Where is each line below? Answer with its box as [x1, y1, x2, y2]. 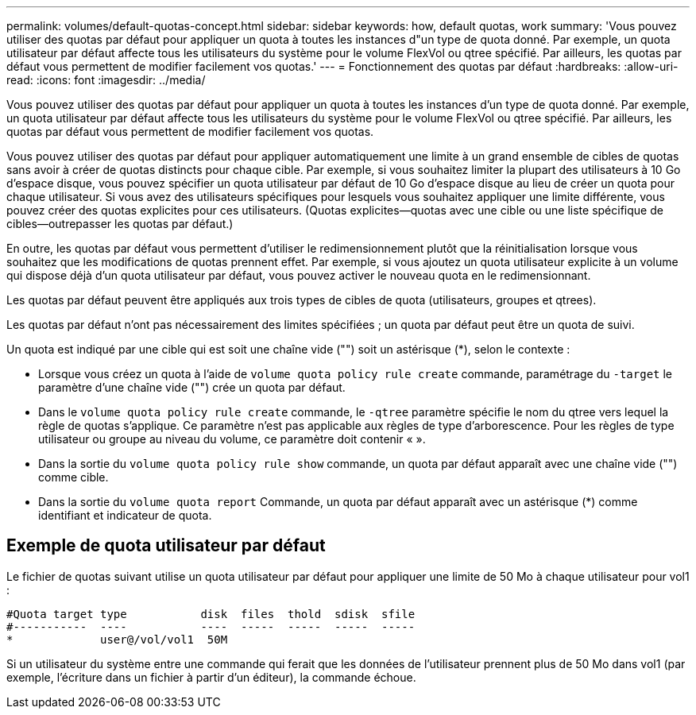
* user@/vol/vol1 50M [6, 632, 228, 646]
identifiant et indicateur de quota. [38, 508, 212, 522]
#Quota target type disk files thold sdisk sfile [6, 607, 416, 620]
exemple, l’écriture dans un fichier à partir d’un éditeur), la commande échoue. [6, 670, 416, 684]
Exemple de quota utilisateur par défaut [6, 535, 326, 556]
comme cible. [38, 470, 109, 484]
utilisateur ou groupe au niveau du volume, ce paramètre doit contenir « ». [38, 432, 426, 446]
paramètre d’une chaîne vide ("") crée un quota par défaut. [38, 381, 346, 394]
